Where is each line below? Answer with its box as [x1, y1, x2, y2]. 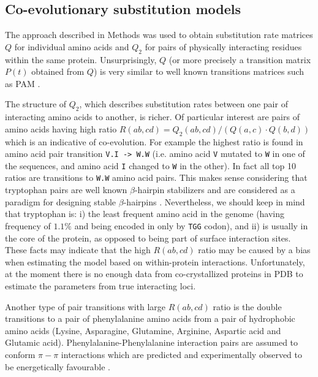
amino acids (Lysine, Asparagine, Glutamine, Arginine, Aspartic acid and [5, 324, 281, 337]
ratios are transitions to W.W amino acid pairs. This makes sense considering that [5, 171, 308, 184]
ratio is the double [213, 300, 282, 313]
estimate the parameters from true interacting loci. [5, 279, 196, 292]
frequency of [5, 219, 51, 232]
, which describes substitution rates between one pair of [79, 97, 288, 110]
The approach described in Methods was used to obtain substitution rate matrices [5, 28, 313, 41]
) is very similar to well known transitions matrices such [93, 65, 305, 78]
